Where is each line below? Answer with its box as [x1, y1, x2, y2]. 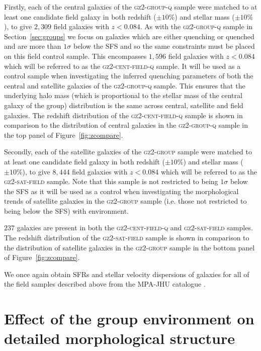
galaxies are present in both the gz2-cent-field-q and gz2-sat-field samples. [17, 222, 253, 233]
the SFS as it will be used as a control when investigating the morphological [4, 186, 239, 196]
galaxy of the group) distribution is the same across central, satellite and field [4, 100, 243, 110]
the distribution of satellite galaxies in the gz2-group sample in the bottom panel [4, 242, 255, 252]
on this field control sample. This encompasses [4, 50, 147, 61]
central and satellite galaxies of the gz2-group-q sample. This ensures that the [4, 80, 245, 91]
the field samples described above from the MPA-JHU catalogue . [4, 279, 206, 289]
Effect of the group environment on [4, 308, 254, 329]
